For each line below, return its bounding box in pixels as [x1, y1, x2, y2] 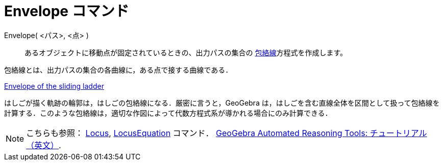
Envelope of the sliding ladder [4, 81, 104, 90]
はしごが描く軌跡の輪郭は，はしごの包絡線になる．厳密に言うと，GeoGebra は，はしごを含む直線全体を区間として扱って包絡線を [4, 98, 440, 107]
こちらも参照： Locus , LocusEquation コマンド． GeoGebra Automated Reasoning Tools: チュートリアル [26, 127, 427, 138]
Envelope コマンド [4, 3, 129, 20]
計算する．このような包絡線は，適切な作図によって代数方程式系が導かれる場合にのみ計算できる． [4, 108, 332, 117]
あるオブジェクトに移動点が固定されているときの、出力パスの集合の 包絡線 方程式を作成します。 [24, 48, 348, 57]
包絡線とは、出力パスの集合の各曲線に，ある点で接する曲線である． [4, 65, 233, 74]
